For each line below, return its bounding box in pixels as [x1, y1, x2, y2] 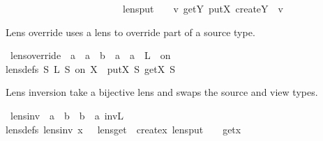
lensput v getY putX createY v [122, 1, 283, 15]
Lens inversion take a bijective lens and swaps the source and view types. [6, 85, 318, 99]
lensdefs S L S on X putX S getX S [6, 61, 176, 76]
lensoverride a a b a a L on [10, 48, 171, 63]
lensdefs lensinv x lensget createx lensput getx [6, 122, 241, 136]
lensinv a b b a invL [10, 108, 124, 122]
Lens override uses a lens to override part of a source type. [6, 24, 255, 39]
